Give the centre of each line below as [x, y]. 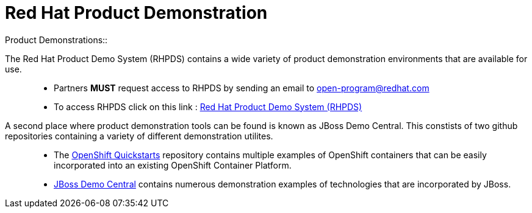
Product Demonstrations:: [56, 40]
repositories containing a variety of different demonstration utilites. [139, 136]
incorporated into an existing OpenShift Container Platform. [173, 165]
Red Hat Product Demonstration [136, 13]
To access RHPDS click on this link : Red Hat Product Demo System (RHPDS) [208, 106]
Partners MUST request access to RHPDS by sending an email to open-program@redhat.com [242, 88]
